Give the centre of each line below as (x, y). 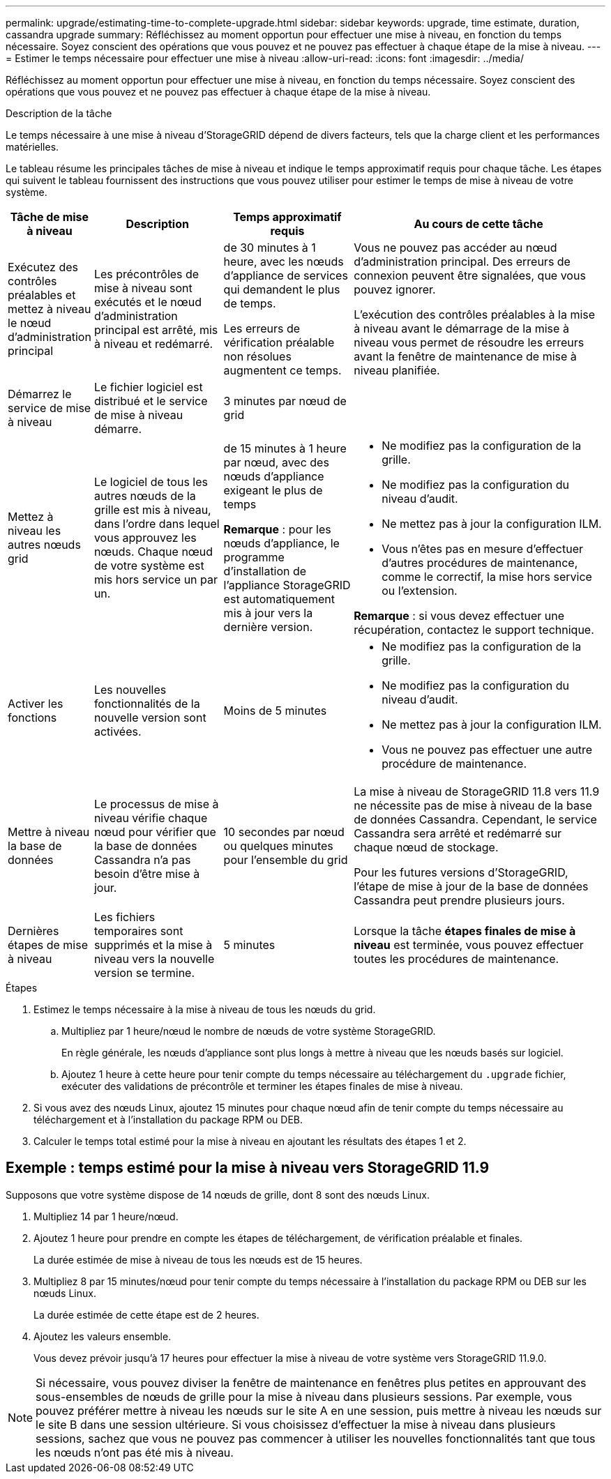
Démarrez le (40, 394)
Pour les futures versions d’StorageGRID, (461, 872)
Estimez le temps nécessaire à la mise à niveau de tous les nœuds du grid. (205, 1009)
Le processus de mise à (156, 804)
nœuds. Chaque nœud (153, 552)
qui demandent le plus (282, 289)
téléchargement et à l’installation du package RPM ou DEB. (168, 1120)
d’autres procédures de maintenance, (480, 563)
